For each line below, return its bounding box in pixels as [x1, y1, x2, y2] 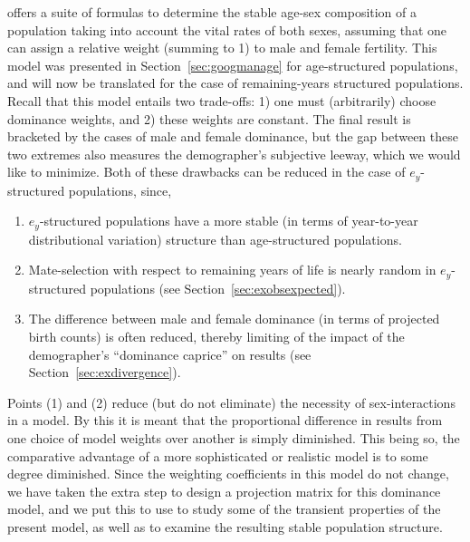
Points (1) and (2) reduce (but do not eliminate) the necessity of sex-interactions [7, 392, 456, 411]
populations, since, [68, 180, 172, 199]
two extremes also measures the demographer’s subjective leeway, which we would [7, 144, 461, 163]
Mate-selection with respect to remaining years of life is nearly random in [28, 260, 436, 279]
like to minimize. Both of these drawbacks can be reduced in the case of [7, 162, 406, 181]
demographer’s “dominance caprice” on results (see [28, 344, 312, 363]
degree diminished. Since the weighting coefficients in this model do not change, [7, 464, 449, 483]
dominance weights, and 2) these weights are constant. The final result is [7, 109, 411, 128]
